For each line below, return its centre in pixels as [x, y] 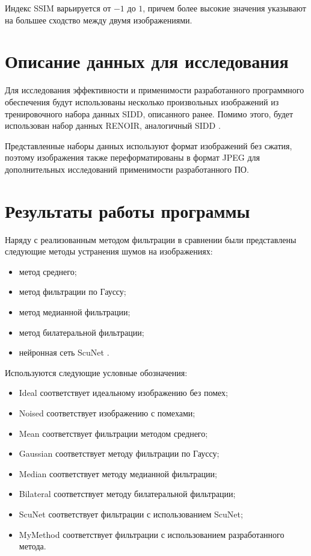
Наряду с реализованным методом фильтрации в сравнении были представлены [151, 239]
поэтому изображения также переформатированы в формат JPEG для [132, 157]
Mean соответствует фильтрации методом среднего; [113, 433]
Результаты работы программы [128, 210]
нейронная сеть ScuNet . [64, 352]
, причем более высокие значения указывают [224, 8]
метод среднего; [48, 271]
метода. [32, 546]
